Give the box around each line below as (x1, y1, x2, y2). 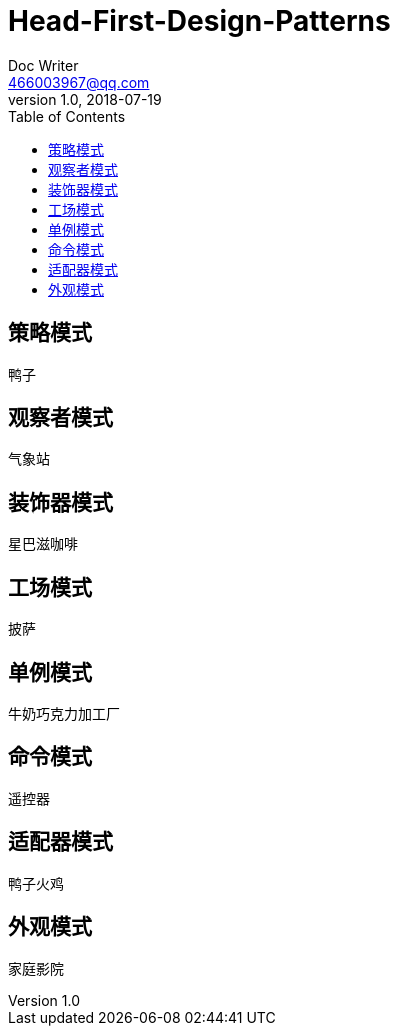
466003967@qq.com (8, 73, 150, 91)
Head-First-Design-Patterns (8, 4, 391, 38)
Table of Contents (8, 107, 126, 125)
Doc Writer (8, 56, 79, 74)
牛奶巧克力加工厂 (8, 704, 120, 722)
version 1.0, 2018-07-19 (8, 90, 162, 108)
